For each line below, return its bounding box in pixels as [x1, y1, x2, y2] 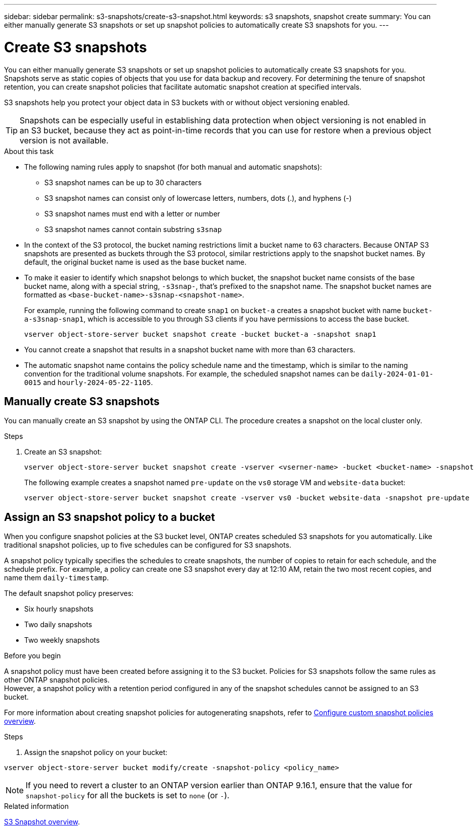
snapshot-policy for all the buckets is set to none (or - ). [26, 790, 229, 801]
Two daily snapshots [24, 620, 92, 629]
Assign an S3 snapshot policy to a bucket [4, 510, 215, 523]
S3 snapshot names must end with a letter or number [44, 209, 220, 218]
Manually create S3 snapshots [4, 395, 160, 408]
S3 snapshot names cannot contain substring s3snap [44, 224, 222, 234]
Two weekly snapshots [24, 636, 100, 645]
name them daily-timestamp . [4, 573, 109, 582]
